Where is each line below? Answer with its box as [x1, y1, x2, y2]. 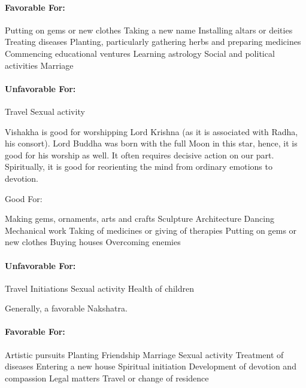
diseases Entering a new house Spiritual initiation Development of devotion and [5, 360, 296, 372]
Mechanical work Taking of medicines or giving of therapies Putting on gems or [5, 224, 297, 236]
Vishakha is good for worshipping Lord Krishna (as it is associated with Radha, [5, 125, 298, 138]
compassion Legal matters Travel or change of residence [5, 371, 209, 384]
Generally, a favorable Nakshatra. [5, 302, 128, 314]
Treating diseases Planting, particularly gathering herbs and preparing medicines [5, 35, 301, 48]
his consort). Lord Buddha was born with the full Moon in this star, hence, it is [5, 137, 298, 149]
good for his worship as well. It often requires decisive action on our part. [5, 148, 274, 161]
